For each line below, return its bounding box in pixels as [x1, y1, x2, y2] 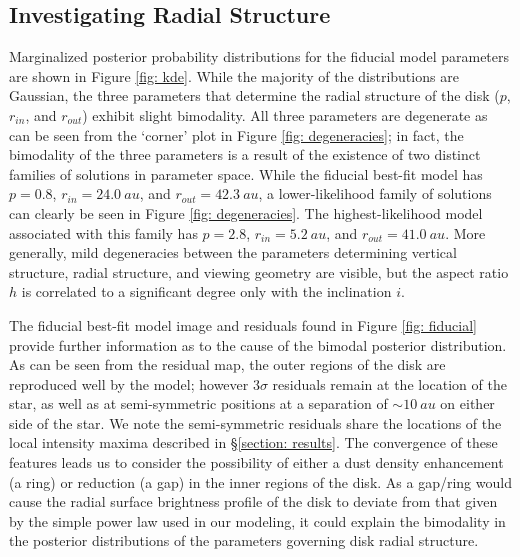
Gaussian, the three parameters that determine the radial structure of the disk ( [9, 85, 500, 106]
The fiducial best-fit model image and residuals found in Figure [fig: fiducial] [9, 314, 478, 335]
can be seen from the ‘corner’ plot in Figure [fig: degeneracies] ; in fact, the [9, 124, 464, 145]
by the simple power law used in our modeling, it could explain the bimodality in [9, 510, 506, 531]
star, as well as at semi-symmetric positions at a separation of [9, 393, 388, 414]
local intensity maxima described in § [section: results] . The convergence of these [9, 432, 498, 453]
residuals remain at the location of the [272, 373, 507, 394]
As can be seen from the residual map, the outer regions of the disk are [9, 354, 446, 375]
